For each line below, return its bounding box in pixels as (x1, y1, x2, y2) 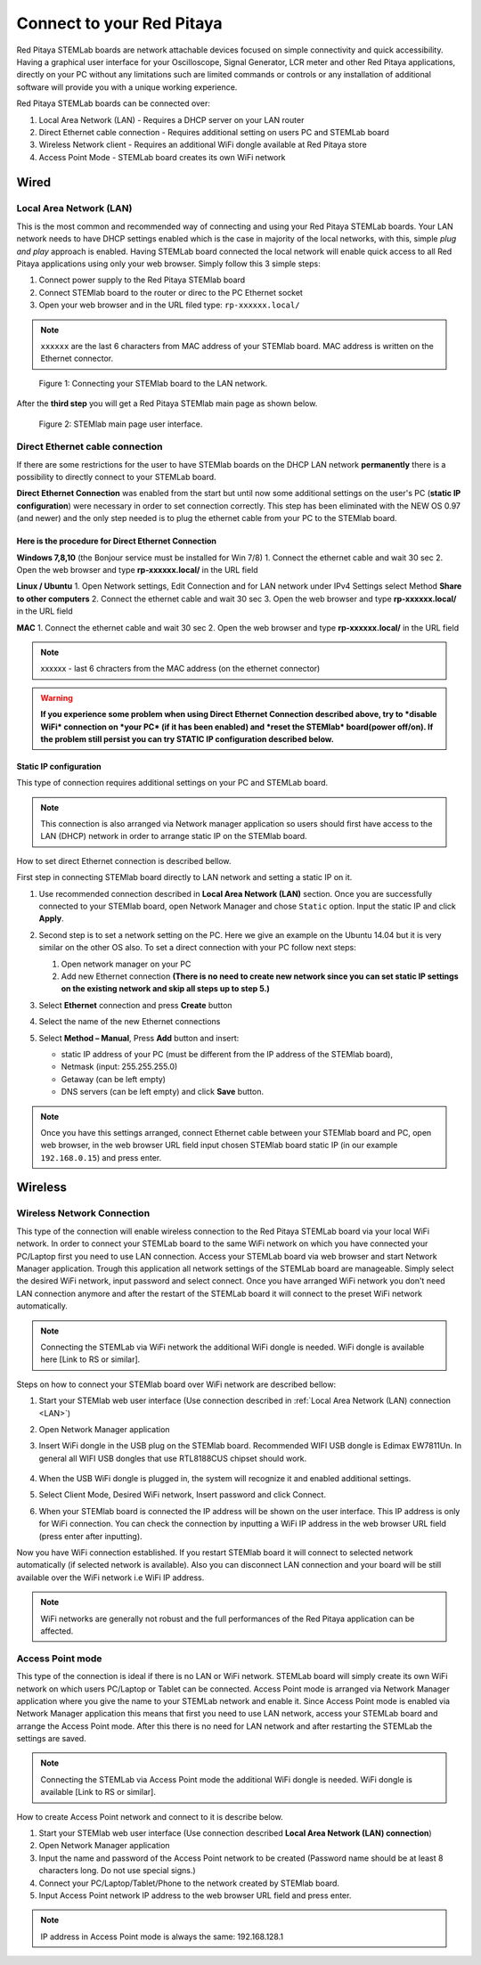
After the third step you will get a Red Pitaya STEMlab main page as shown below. (16, 398, 318, 409)
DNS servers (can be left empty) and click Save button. (61, 1087, 265, 1097)
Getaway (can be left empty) (61, 1073, 167, 1084)
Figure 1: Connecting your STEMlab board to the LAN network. (38, 378, 267, 388)
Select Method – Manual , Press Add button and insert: (38, 1032, 240, 1043)
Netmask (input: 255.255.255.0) (61, 1061, 178, 1072)
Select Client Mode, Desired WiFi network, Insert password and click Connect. (38, 1489, 327, 1500)
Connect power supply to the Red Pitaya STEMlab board (38, 274, 246, 285)
